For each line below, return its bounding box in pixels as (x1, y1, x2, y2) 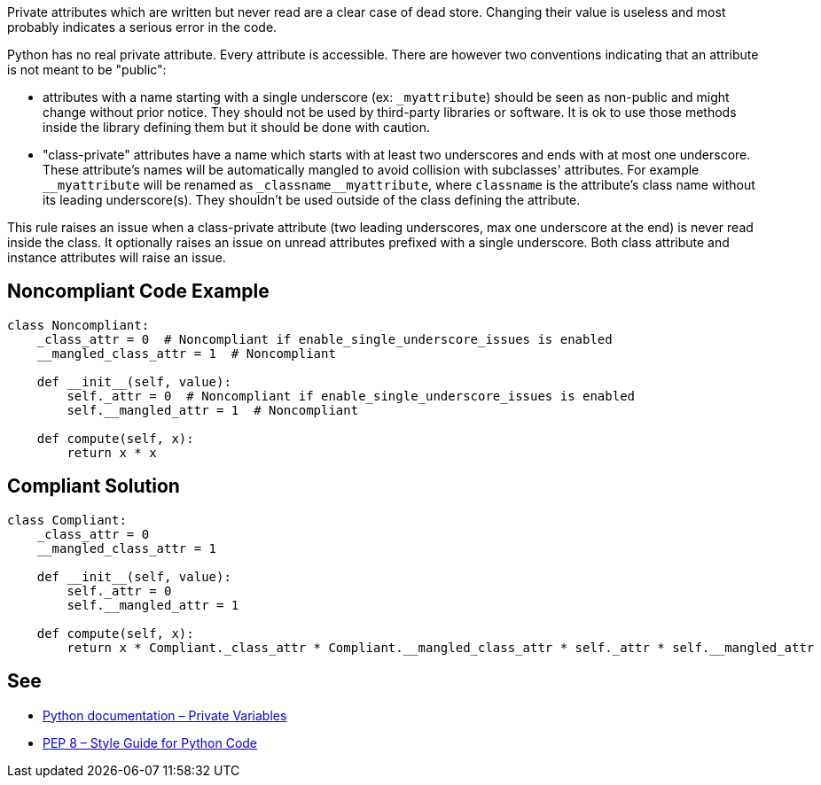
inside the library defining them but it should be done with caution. (43, 120, 430, 135)
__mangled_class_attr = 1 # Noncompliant (36, 346, 336, 361)
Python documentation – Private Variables (43, 707, 287, 723)
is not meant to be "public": (7, 62, 167, 77)
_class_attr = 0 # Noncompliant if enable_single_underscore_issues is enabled (36, 331, 613, 346)
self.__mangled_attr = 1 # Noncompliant (66, 402, 359, 417)
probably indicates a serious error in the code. (7, 19, 278, 35)
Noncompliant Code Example (7, 280, 270, 303)
